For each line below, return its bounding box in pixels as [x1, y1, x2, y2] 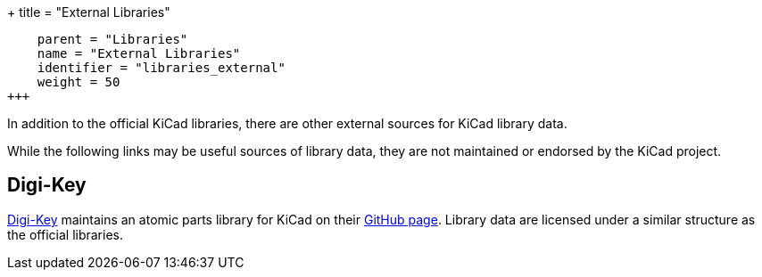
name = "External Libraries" [37, 46, 241, 61]
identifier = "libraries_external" [37, 61, 286, 75]
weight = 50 [37, 75, 120, 89]
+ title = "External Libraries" [7, 4, 170, 20]
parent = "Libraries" [37, 32, 188, 46]
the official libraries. [7, 226, 124, 242]
